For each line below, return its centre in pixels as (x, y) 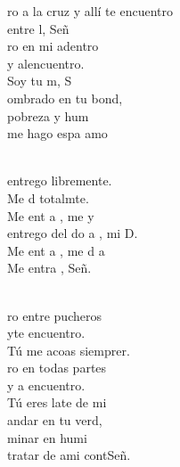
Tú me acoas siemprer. (69, 350)
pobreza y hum (48, 115)
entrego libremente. (60, 180)
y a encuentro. (46, 385)
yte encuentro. (46, 333)
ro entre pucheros (54, 315)
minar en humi (47, 437)
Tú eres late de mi (57, 402)
